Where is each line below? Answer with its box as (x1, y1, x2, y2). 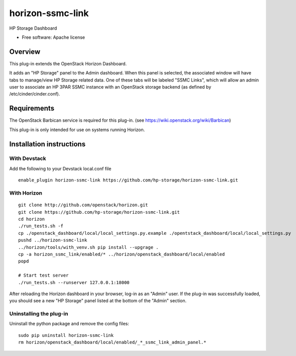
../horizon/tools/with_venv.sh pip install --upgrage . (18, 244, 159, 250)
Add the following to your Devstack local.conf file (9, 165, 112, 171)
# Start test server (18, 273, 69, 279)
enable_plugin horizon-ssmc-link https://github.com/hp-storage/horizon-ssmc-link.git (18, 177, 238, 183)
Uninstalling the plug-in (9, 310, 68, 317)
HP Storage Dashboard (9, 25, 57, 31)
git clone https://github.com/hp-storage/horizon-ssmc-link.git (18, 209, 180, 215)
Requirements (9, 104, 55, 113)
